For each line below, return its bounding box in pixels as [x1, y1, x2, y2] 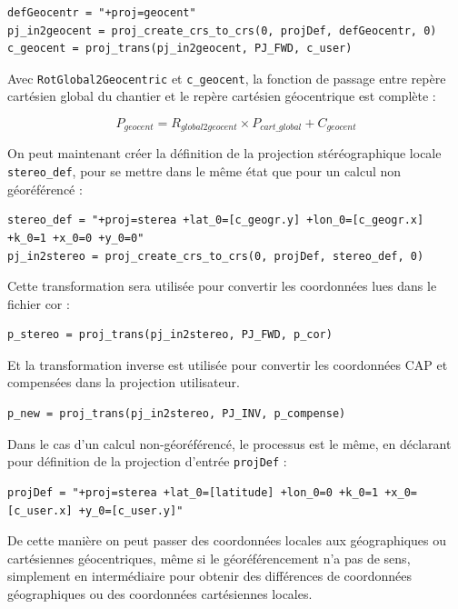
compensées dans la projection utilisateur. [7, 373, 240, 392]
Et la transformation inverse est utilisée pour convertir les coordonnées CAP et [7, 354, 448, 374]
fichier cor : [7, 294, 70, 313]
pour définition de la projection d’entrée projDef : [7, 452, 287, 471]
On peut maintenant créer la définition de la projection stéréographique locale [7, 144, 442, 163]
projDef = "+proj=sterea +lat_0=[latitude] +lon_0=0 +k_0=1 [7, 485, 379, 499]
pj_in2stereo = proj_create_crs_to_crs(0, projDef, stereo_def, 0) [7, 249, 424, 263]
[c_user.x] [7, 504, 73, 517]
